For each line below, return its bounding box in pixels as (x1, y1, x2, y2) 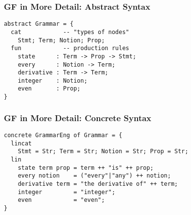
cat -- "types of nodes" (11, 28, 129, 36)
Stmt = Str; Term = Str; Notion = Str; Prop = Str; (17, 148, 189, 155)
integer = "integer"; (17, 188, 116, 196)
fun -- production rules (11, 45, 129, 52)
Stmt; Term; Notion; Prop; (17, 36, 105, 44)
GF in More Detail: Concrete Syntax (4, 111, 152, 124)
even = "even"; (17, 197, 105, 204)
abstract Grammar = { (4, 20, 74, 28)
